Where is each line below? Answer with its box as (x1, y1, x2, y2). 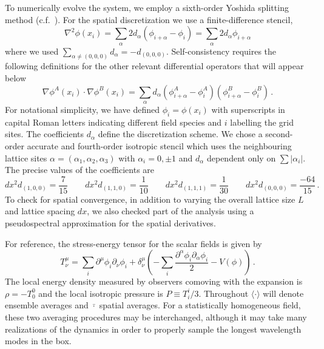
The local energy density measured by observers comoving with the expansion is (5, 275, 303, 288)
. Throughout (198, 286, 249, 299)
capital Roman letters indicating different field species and (5, 115, 222, 128)
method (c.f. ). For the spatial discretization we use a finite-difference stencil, (5, 13, 293, 25)
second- (265, 127, 293, 140)
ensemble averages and (5, 299, 89, 311)
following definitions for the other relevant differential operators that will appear (5, 59, 304, 72)
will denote (263, 286, 304, 299)
